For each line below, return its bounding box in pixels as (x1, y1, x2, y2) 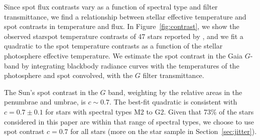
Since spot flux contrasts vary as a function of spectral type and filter (4, 1, 218, 11)
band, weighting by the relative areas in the (108, 86, 242, 97)
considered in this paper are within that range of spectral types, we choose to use (4, 116, 254, 126)
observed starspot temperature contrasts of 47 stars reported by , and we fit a (4, 30, 243, 41)
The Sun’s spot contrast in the (4, 86, 98, 97)
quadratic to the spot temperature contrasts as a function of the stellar (4, 40, 223, 51)
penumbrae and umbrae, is (4, 96, 86, 107)
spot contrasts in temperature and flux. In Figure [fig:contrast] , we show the (4, 21, 239, 31)
